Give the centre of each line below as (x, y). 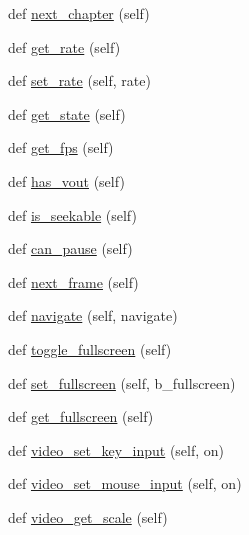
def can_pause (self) (70, 248)
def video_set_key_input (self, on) (116, 449)
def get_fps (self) (61, 147)
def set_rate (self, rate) (79, 80)
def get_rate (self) (64, 46)
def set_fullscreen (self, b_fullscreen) (122, 382)
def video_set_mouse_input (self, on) (125, 483)
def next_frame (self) (73, 281)
